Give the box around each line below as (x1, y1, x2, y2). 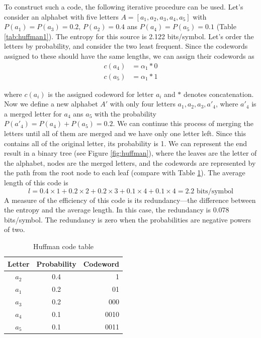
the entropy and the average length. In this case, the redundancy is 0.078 (4, 204, 229, 215)
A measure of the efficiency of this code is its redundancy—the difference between (4, 194, 256, 205)
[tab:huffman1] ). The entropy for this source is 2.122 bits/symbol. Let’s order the (4, 31, 254, 41)
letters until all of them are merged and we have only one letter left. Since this (4, 128, 246, 138)
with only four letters (110, 98, 176, 109)
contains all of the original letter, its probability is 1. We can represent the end (4, 138, 247, 148)
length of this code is (4, 177, 68, 187)
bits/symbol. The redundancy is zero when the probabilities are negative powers (4, 214, 251, 224)
